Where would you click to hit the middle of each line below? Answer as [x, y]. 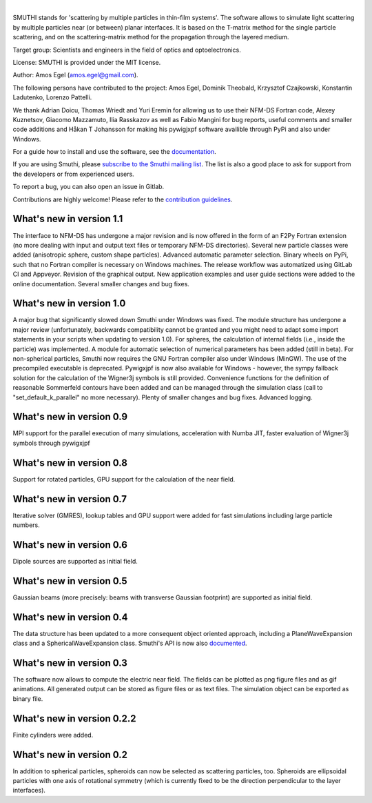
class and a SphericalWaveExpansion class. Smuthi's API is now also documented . [130, 643]
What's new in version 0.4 [70, 617]
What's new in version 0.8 [70, 463]
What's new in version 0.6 [70, 545]
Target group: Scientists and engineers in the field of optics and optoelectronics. [127, 50]
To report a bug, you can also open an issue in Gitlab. [89, 187]
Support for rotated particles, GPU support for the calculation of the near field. [124, 479]
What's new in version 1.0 [69, 304]
